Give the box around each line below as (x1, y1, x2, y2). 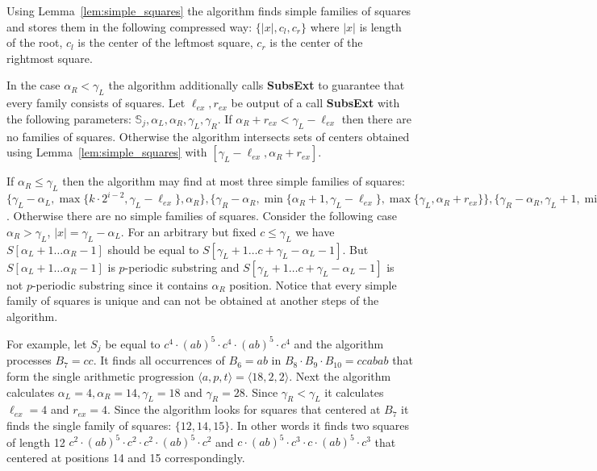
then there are (341, 110, 412, 127)
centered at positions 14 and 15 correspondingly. (6, 448, 245, 465)
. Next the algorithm (289, 367, 391, 384)
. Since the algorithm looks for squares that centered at (107, 401, 381, 418)
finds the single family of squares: (6, 416, 172, 433)
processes (6, 352, 52, 369)
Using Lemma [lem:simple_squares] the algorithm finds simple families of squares (6, 2, 411, 19)
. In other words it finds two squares (230, 416, 409, 433)
